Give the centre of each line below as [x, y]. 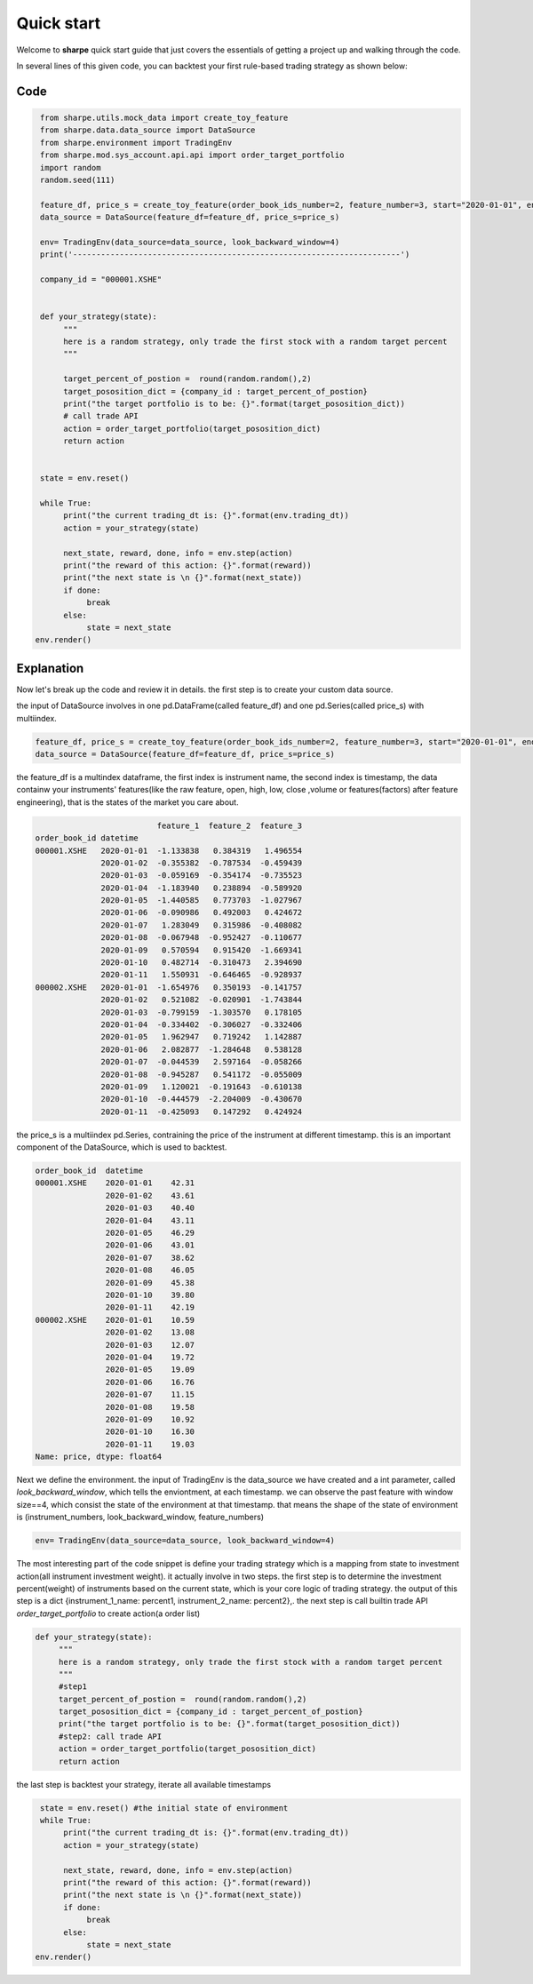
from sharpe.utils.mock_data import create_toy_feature [164, 117]
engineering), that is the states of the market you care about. [127, 802]
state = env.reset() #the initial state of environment [164, 1808]
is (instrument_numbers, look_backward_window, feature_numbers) [140, 1517]
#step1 [73, 1687]
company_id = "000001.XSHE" [101, 279]
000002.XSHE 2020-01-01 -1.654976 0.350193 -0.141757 [169, 987]
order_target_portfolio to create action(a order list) [108, 1613]
